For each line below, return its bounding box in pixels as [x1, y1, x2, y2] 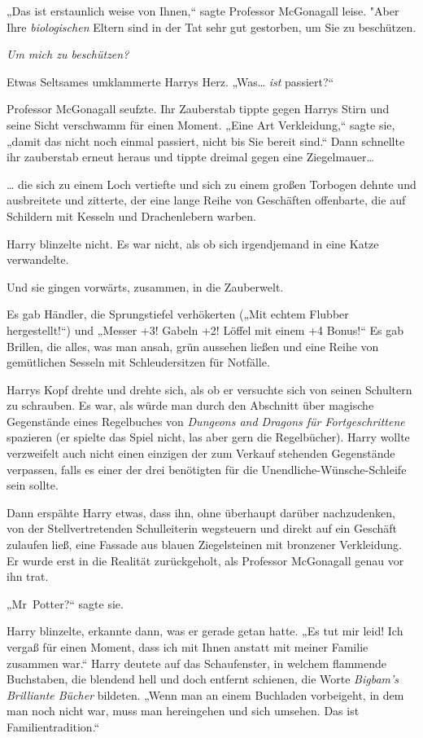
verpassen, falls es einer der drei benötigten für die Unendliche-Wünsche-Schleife [7, 460, 407, 477]
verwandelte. [7, 251, 69, 268]
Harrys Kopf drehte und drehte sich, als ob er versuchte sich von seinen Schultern [7, 380, 412, 398]
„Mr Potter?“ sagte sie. [7, 595, 124, 612]
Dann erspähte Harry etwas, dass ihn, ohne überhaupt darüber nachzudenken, [7, 503, 395, 521]
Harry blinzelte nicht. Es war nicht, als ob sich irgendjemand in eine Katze [7, 235, 379, 252]
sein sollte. [7, 477, 59, 494]
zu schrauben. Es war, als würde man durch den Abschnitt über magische [7, 397, 374, 414]
